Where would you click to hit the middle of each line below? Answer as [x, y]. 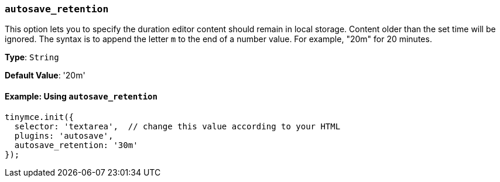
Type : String [32, 57]
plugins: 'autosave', [64, 135]
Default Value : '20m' [45, 75]
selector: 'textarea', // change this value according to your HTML [177, 126]
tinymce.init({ [40, 117]
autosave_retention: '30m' [76, 145]
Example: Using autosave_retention [81, 96]
